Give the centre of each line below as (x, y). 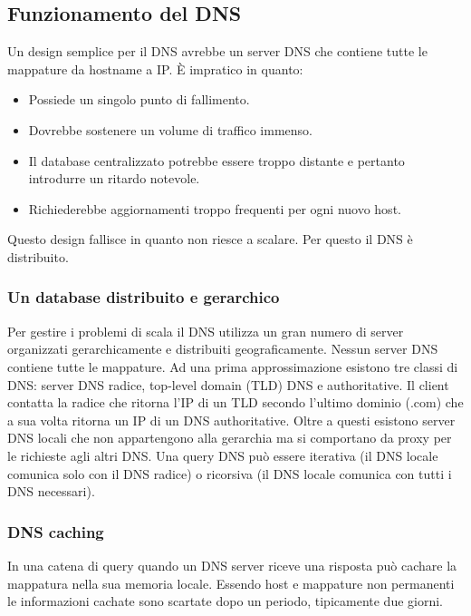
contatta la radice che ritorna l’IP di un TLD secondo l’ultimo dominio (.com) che (235, 402)
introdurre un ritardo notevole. (114, 178)
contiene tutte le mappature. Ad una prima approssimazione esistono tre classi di (233, 366)
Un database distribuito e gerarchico (144, 297)
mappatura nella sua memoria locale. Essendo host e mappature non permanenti (231, 583)
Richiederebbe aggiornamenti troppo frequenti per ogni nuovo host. (215, 208)
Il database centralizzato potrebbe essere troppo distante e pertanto (216, 160)
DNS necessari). (51, 491)
